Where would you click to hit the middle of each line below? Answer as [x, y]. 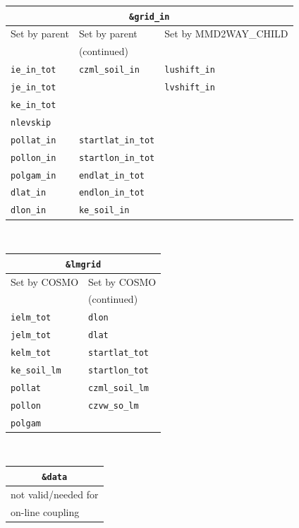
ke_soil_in [104, 211]
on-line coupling [45, 511]
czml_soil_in [109, 70]
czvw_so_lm [114, 406]
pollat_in [33, 140]
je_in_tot [33, 88]
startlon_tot [118, 370]
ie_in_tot [33, 70]
